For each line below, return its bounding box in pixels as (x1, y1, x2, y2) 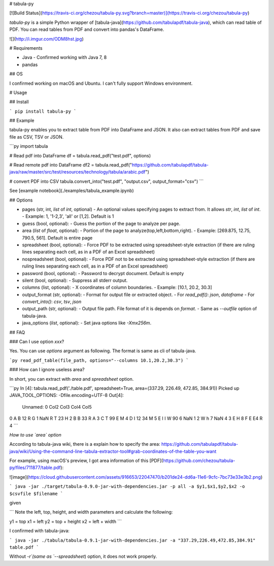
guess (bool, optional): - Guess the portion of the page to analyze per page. (22, 220, 181, 226)
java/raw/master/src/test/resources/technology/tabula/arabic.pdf (9, 169, 146, 175)
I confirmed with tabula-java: (9, 528, 70, 534)
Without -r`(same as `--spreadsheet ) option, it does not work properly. (9, 553, 157, 559)
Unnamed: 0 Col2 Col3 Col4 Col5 (22, 404, 92, 410)
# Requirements (9, 45, 43, 51)
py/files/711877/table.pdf (9, 464, 61, 471)
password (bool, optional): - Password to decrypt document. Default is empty (22, 270, 184, 276)
